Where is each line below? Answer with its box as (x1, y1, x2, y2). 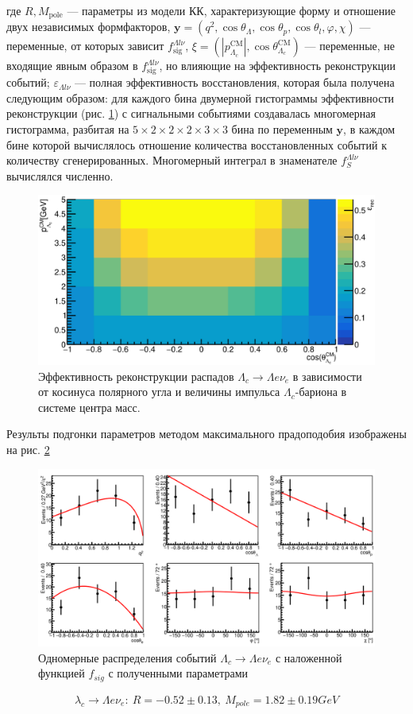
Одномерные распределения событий (38, 649, 217, 665)
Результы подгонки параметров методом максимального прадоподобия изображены (6, 425, 407, 442)
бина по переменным (231, 120, 333, 137)
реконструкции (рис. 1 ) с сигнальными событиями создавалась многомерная (6, 105, 376, 122)
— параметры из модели (67, 2, 186, 18)
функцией (38, 665, 85, 681)
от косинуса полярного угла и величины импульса (38, 383, 280, 400)
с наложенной (275, 649, 342, 665)
